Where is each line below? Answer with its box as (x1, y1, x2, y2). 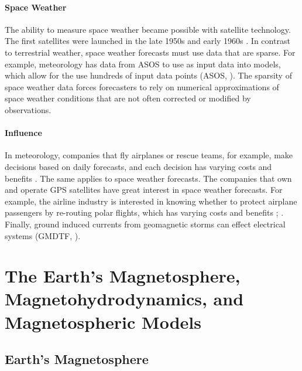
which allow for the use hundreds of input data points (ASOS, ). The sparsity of (5, 69, 292, 81)
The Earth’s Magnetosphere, (5, 264, 241, 288)
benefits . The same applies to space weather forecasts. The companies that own (5, 172, 292, 184)
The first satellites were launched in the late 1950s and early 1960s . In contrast (5, 35, 290, 47)
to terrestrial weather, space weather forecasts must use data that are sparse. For (5, 46, 296, 58)
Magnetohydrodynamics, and (5, 287, 244, 311)
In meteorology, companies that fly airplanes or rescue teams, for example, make (5, 149, 293, 161)
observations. (5, 103, 52, 115)
